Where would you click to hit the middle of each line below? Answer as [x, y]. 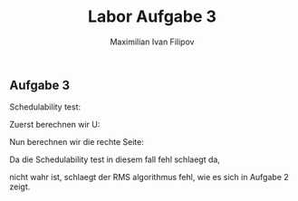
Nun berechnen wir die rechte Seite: [77, 142]
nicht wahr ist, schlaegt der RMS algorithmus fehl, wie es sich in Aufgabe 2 [149, 177]
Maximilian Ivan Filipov [152, 42]
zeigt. [20, 187]
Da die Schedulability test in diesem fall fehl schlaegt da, [115, 159]
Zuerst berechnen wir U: [55, 125]
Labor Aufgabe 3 [152, 17]
